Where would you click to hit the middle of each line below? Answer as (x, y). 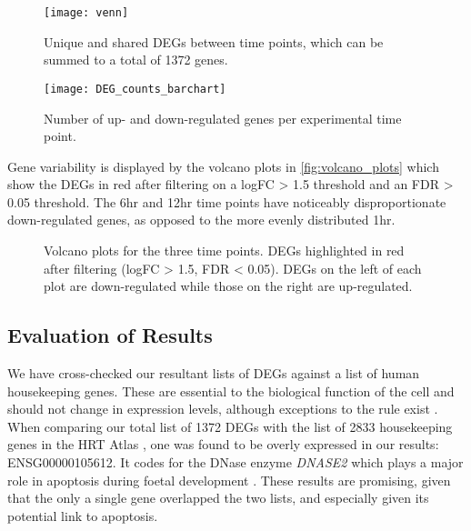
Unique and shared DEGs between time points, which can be (214, 41)
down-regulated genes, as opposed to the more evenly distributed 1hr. (201, 220)
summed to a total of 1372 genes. (136, 60)
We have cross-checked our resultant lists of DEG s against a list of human (214, 373)
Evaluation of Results (110, 335)
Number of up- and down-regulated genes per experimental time (223, 118)
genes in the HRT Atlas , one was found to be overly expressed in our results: (223, 444)
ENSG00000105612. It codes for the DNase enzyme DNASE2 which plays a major (235, 462)
